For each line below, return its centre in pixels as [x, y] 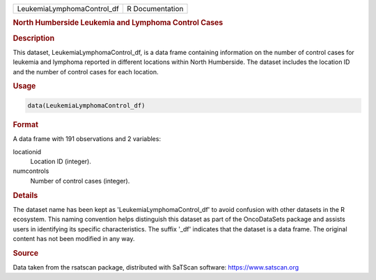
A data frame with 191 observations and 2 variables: [87, 139]
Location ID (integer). [61, 161]
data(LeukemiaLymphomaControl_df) [86, 105]
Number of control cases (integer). [80, 181]
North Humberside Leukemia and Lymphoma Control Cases [118, 23]
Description [34, 38]
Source [26, 253]
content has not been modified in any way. [74, 238]
